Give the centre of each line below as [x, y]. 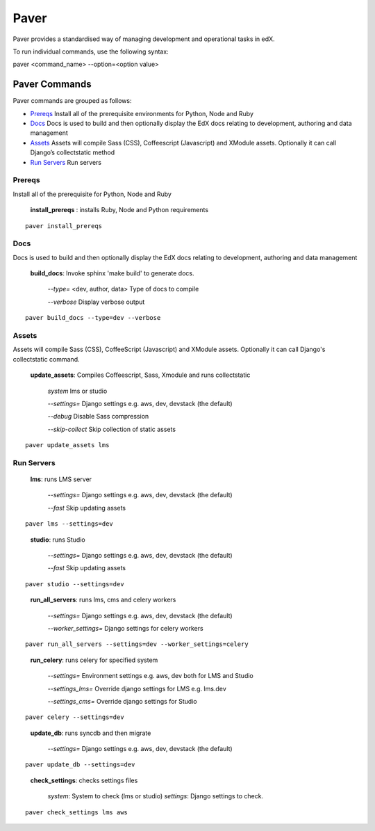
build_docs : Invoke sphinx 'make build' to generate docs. [112, 273]
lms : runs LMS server [61, 479]
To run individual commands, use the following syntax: [91, 51]
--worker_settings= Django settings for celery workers [126, 628]
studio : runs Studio [58, 540]
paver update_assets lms [67, 445]
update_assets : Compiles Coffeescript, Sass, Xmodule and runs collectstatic [140, 375]
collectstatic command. [46, 359]
